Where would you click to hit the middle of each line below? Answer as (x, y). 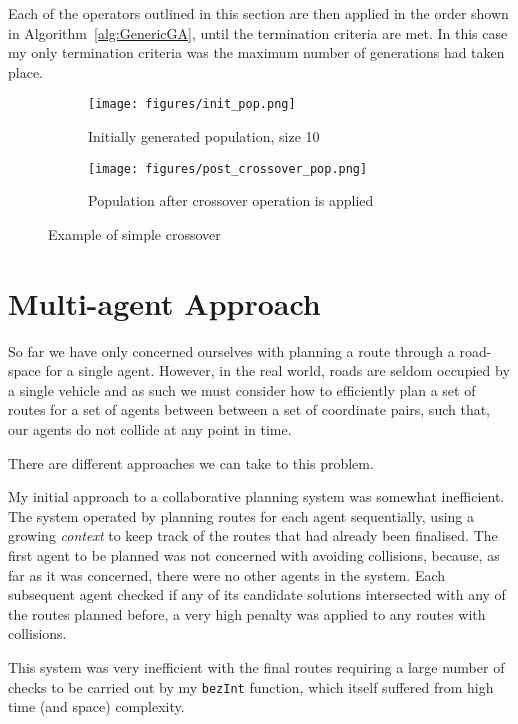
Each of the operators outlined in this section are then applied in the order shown (258, 13)
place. (25, 71)
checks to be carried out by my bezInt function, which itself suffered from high (251, 686)
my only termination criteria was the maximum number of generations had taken (256, 52)
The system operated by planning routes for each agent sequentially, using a (241, 515)
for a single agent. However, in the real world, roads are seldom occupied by (277, 370)
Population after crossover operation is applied (231, 200)
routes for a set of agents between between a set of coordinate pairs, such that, (249, 409)
